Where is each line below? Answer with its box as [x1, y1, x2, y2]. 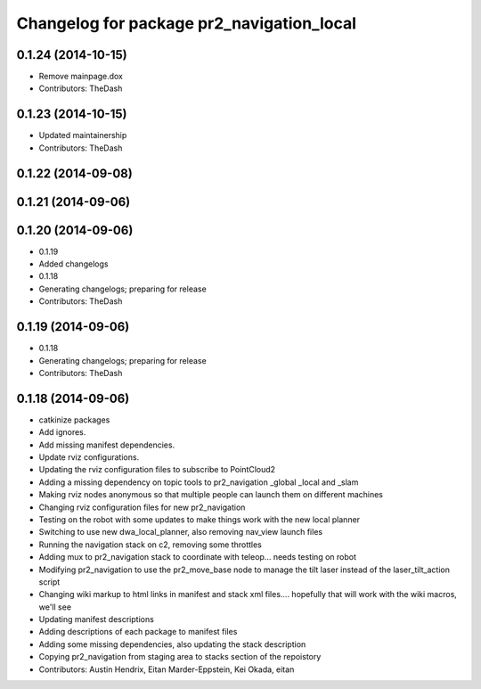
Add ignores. [38, 427, 86, 438]
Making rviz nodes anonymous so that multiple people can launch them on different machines [38, 489, 383, 500]
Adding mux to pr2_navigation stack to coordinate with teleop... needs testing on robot [38, 552, 356, 562]
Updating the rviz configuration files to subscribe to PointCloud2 [38, 464, 276, 475]
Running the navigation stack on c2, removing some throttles [38, 539, 262, 550]
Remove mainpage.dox [38, 71, 124, 82]
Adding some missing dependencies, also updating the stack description [38, 638, 306, 650]
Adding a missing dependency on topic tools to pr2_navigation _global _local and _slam [38, 477, 359, 488]
